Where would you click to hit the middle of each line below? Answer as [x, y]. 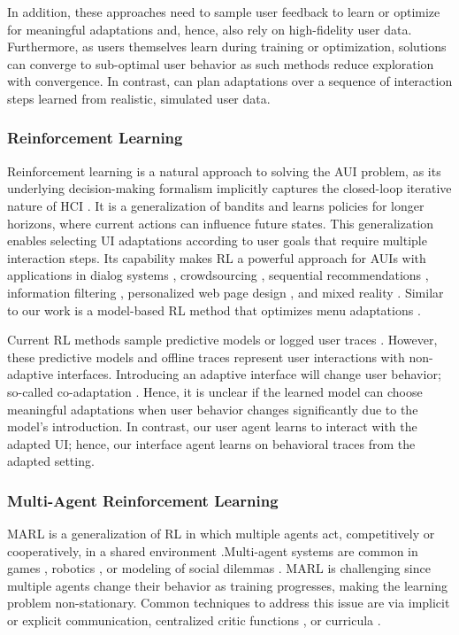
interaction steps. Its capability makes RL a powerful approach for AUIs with [217, 257]
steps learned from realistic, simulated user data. [139, 98]
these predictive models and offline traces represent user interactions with [206, 356]
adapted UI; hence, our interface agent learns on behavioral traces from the [211, 443]
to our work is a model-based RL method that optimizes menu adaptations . [214, 310]
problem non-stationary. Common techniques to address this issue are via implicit [229, 603]
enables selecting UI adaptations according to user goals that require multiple [217, 240]
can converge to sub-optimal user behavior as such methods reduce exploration [221, 63]
